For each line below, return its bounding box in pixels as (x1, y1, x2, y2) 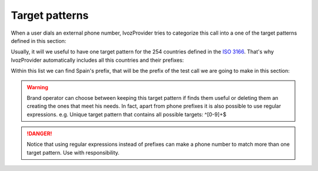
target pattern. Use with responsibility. (26, 149, 120, 156)
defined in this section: (11, 37, 67, 44)
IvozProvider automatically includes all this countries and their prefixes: (11, 56, 184, 63)
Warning (26, 83, 48, 90)
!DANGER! (26, 130, 52, 138)
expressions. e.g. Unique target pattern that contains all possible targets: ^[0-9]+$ (26, 110, 227, 118)
